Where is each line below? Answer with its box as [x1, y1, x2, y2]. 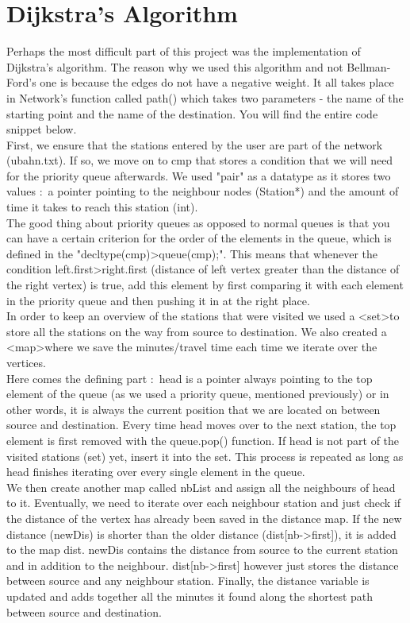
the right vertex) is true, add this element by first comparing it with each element [6, 277, 404, 293]
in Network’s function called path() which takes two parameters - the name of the [6, 89, 404, 106]
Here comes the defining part [6, 370, 148, 386]
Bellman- [347, 58, 391, 75]
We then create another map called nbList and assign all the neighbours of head [6, 478, 396, 495]
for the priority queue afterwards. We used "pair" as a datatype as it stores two [6, 167, 391, 184]
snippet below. [6, 121, 77, 137]
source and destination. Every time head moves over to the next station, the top [6, 416, 397, 433]
